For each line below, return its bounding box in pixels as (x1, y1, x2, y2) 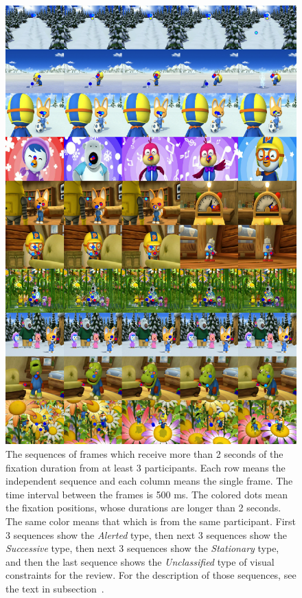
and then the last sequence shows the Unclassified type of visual (5, 554, 275, 568)
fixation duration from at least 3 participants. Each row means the (5, 460, 286, 474)
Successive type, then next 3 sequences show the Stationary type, (5, 541, 279, 555)
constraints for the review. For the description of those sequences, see (5, 568, 297, 582)
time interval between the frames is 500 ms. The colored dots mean (5, 487, 288, 501)
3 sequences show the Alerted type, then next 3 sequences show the (5, 527, 288, 542)
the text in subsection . (5, 582, 104, 596)
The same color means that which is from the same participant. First (5, 514, 297, 529)
